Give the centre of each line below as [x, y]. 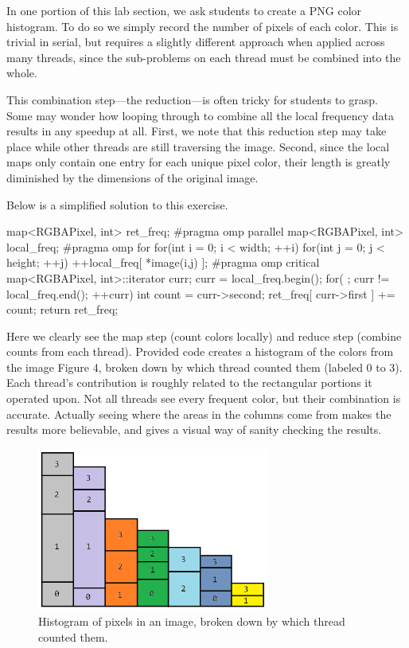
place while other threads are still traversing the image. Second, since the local [198, 146]
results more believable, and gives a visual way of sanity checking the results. [194, 429]
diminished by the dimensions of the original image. [132, 177]
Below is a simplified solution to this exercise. [117, 204]
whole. [22, 73]
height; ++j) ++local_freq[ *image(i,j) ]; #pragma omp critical [163, 262]
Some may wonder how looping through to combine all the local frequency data [201, 115]
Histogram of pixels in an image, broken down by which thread [192, 621]
